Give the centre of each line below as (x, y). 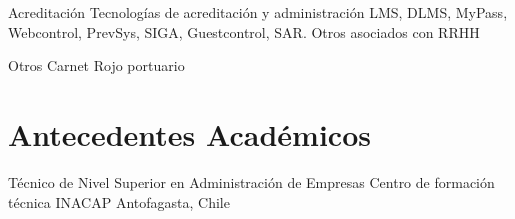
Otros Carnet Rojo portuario (96, 65)
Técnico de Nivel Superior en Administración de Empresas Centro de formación (251, 181)
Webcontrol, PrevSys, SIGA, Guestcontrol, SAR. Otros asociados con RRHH (244, 31)
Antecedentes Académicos (189, 133)
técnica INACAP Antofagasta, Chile (119, 201)
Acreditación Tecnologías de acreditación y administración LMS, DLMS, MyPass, (258, 12)
